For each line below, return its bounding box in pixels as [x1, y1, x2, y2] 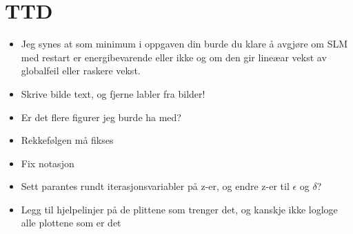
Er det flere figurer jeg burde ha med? [21, 109, 181, 124]
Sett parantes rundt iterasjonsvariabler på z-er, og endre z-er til [21, 179, 290, 193]
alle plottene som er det [21, 215, 121, 230]
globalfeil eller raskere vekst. [21, 63, 141, 78]
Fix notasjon [21, 156, 74, 170]
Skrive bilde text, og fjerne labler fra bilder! [21, 86, 205, 100]
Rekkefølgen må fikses [21, 133, 114, 147]
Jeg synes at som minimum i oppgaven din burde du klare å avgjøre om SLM [21, 36, 348, 51]
